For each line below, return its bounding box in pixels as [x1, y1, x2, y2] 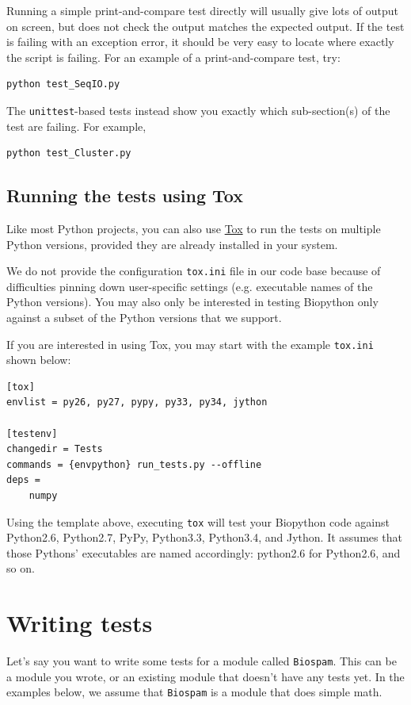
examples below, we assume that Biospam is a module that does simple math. [6, 684, 382, 700]
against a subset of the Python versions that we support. [6, 309, 282, 326]
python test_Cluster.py [6, 148, 131, 159]
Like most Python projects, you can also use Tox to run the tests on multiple [6, 220, 381, 237]
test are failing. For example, [6, 117, 147, 134]
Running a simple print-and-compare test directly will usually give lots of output [6, 2, 398, 18]
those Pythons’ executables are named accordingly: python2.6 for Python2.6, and [6, 544, 401, 561]
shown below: [6, 351, 71, 368]
